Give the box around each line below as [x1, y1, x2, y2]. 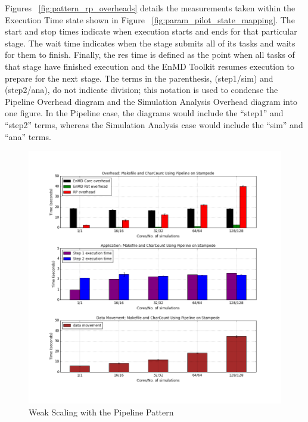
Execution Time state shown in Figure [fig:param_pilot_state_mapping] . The [5, 13, 295, 26]
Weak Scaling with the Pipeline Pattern [29, 405, 174, 418]
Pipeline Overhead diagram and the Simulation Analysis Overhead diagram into [5, 95, 297, 107]
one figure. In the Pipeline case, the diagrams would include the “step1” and [5, 107, 284, 119]
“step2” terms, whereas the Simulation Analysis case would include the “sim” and [5, 118, 303, 131]
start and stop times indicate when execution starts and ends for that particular [5, 25, 297, 38]
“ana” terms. [5, 130, 51, 142]
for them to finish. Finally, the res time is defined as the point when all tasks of [5, 48, 295, 61]
